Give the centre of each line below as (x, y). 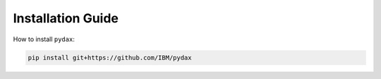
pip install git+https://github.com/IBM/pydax (110, 57)
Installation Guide (66, 18)
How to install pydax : (44, 39)
